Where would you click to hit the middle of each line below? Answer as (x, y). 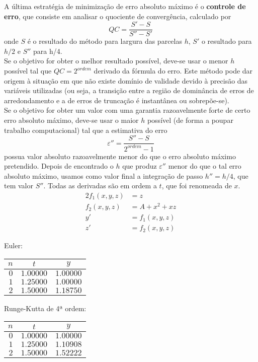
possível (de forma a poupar (190, 120)
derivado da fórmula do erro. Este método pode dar (173, 71)
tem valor (19, 186)
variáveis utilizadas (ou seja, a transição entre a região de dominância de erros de (129, 90)
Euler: (13, 245)
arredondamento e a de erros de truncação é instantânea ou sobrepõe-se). (117, 100)
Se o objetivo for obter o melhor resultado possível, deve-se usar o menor (116, 61)
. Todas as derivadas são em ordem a (100, 186)
